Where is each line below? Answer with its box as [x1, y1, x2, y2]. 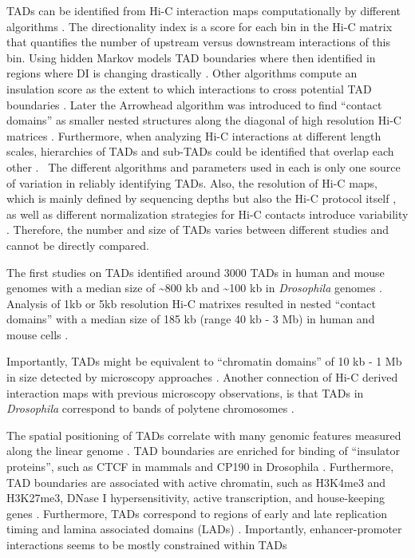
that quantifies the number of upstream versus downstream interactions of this [6, 34, 391, 50]
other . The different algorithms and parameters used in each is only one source [6, 158, 401, 175]
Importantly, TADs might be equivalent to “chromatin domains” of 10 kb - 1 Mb [6, 353, 402, 370]
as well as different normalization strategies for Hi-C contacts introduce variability [6, 205, 409, 222]
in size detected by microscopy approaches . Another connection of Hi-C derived [6, 369, 398, 386]
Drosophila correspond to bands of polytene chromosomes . [6, 400, 294, 417]
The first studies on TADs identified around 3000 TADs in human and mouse [6, 263, 385, 280]
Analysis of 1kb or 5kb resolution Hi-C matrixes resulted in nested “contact [6, 295, 376, 311]
